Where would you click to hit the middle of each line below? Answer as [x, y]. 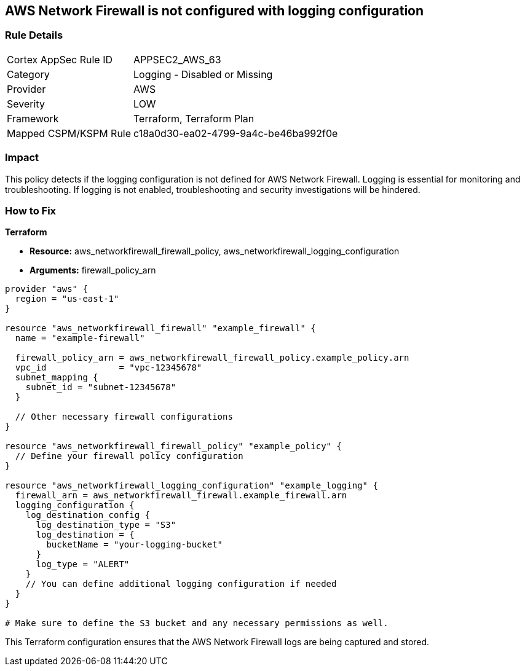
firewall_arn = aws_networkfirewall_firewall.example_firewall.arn [181, 496]
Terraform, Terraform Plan [194, 118]
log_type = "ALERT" [83, 564]
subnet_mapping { [57, 378]
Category [28, 74]
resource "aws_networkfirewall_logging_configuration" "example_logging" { [191, 486]
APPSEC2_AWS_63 [177, 59]
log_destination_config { [88, 515]
